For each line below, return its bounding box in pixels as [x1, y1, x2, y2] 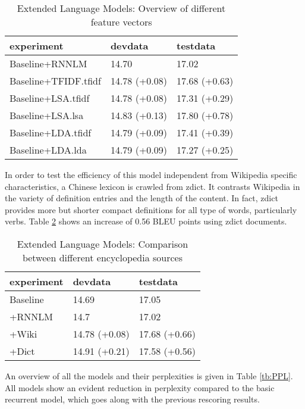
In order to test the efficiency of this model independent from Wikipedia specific [5, 168, 297, 180]
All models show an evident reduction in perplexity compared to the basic [5, 381, 275, 394]
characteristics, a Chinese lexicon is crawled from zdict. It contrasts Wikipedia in [5, 180, 300, 192]
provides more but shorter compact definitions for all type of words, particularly [5, 203, 297, 216]
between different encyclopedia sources [22, 250, 183, 264]
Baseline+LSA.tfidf [10, 91, 90, 105]
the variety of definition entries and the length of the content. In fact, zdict [5, 192, 278, 204]
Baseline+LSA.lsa [10, 108, 84, 122]
